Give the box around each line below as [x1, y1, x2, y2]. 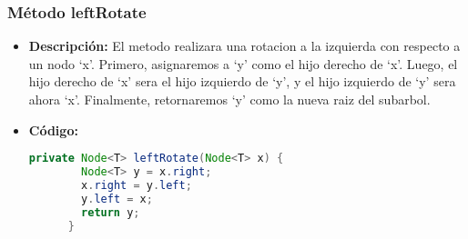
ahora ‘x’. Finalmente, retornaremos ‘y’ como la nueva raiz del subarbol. [28, 90, 431, 108]
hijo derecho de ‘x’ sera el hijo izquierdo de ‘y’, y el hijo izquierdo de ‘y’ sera [28, 72, 456, 91]
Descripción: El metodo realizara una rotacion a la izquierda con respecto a [28, 36, 461, 55]
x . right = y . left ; [81, 178, 192, 192]
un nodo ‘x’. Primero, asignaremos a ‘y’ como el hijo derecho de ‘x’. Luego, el [28, 54, 458, 73]
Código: [28, 120, 78, 139]
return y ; [81, 205, 140, 219]
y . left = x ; [81, 192, 153, 205]
